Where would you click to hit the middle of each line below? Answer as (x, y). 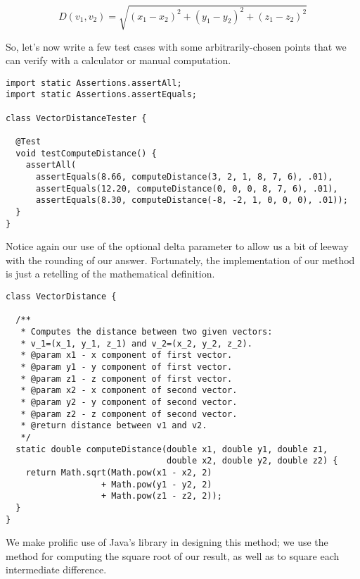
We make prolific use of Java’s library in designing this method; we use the (167, 542)
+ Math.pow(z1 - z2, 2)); (162, 496)
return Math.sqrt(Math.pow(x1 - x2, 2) (119, 472)
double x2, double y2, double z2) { (252, 461)
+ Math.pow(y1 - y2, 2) (157, 484)
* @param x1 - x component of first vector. (127, 355)
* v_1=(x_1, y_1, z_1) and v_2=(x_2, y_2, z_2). (136, 343)
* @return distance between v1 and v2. (114, 426)
